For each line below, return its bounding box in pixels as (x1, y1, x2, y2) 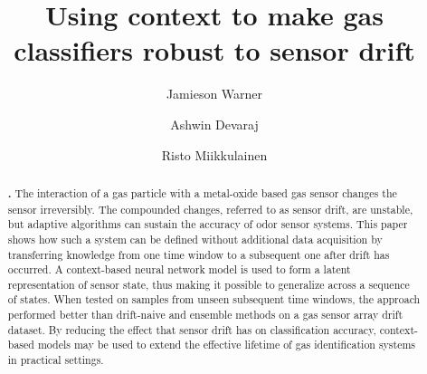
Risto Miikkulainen (161, 145, 268, 164)
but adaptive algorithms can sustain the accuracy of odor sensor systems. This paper (7, 216, 408, 232)
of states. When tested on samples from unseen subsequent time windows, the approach (7, 292, 421, 307)
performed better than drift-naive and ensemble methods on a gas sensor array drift (7, 307, 403, 322)
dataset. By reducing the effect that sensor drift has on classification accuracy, (7, 321, 376, 337)
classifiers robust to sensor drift (14, 32, 415, 69)
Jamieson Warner (166, 84, 263, 103)
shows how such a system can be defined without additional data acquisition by (7, 231, 383, 246)
